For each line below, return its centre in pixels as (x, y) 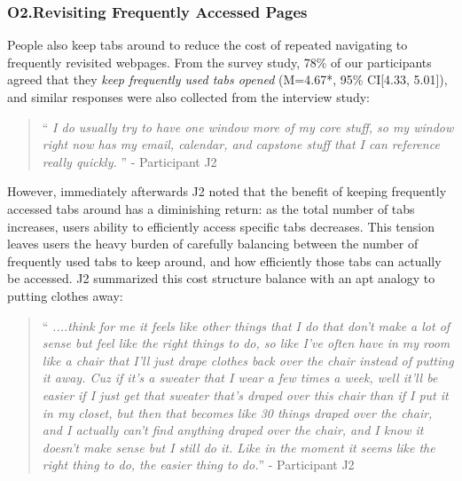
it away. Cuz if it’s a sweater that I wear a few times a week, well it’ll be (240, 378)
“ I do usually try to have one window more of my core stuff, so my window (248, 126)
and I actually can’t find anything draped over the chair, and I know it (233, 430)
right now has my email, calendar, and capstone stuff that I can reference (241, 144)
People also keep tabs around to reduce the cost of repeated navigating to (208, 45)
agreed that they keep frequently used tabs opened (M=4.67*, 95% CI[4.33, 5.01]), (227, 79)
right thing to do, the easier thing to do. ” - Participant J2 (198, 465)
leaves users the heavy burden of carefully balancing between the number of (213, 244)
